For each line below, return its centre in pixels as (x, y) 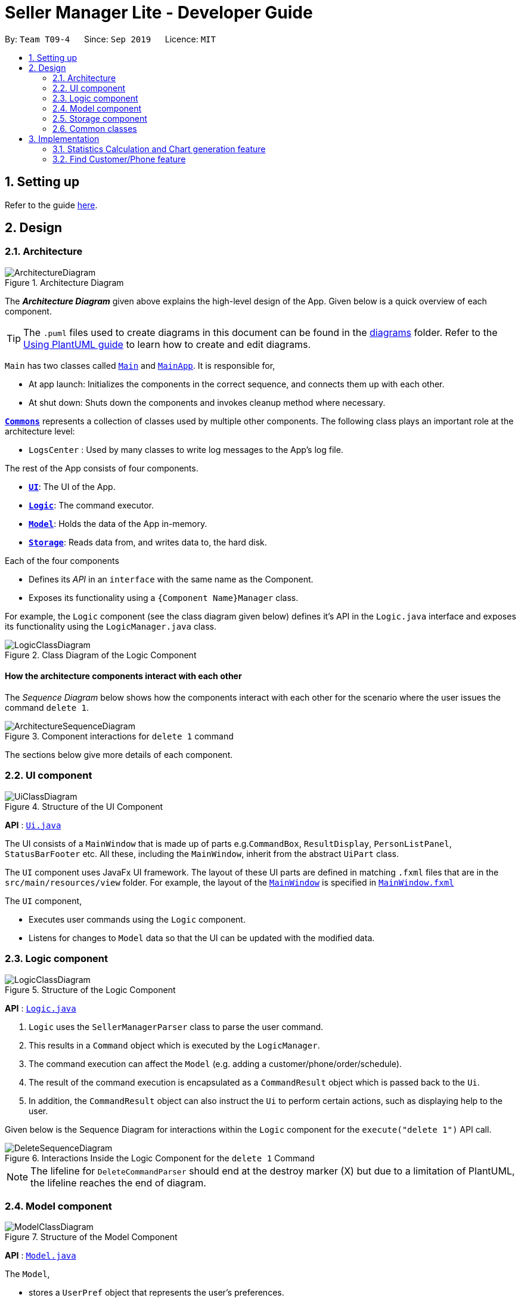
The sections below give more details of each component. (119, 755)
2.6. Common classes (95, 128)
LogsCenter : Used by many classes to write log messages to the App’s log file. (186, 449)
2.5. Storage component (100, 118)
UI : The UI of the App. (72, 486)
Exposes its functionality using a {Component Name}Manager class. (164, 597)
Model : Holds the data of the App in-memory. (118, 523)
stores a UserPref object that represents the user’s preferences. (156, 1293)
